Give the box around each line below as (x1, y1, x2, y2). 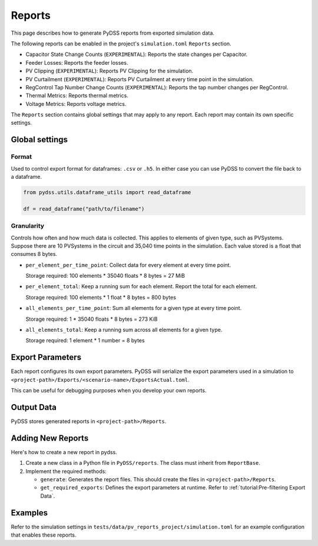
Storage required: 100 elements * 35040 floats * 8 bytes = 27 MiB (25, 272, 185, 279)
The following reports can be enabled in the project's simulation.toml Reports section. (11, 40, 232, 47)
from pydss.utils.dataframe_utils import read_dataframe (23, 189, 191, 195)
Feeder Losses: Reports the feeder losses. (25, 59, 128, 66)
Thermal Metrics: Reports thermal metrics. (25, 92, 129, 99)
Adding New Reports (11, 433, 89, 443)
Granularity (11, 222, 44, 230)
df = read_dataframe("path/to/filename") (23, 205, 145, 212)
